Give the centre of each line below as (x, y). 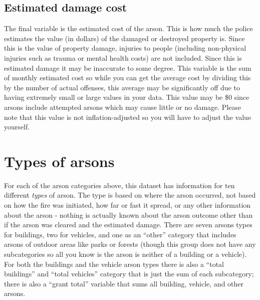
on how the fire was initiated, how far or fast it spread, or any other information (127, 205)
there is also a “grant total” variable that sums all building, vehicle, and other (124, 283)
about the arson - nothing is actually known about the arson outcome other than (128, 214)
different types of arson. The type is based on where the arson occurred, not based (130, 195)
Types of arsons (59, 161)
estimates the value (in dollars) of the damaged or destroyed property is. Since (124, 38)
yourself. (17, 127)
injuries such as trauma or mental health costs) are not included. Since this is (123, 57)
